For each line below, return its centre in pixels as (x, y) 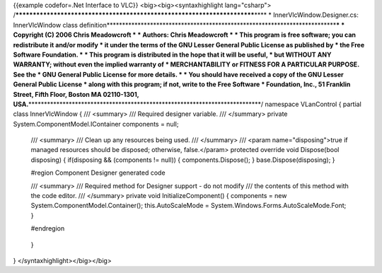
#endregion (48, 228)
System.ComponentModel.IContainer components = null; (96, 124)
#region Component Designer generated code (98, 173)
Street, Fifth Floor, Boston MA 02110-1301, (76, 94)
